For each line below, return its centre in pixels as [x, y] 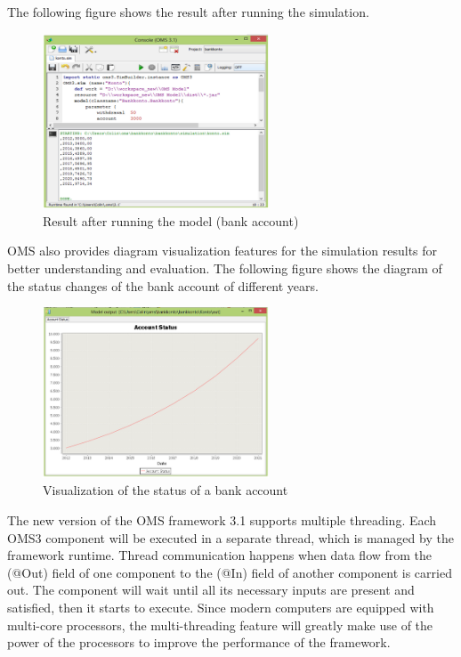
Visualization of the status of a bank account [166, 490]
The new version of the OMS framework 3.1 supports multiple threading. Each [222, 519]
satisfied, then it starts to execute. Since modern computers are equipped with [221, 607]
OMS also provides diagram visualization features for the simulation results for [222, 251]
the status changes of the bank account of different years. [163, 285]
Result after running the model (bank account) [171, 220]
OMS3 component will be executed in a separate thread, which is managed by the [230, 537]
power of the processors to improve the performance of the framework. [199, 642]
